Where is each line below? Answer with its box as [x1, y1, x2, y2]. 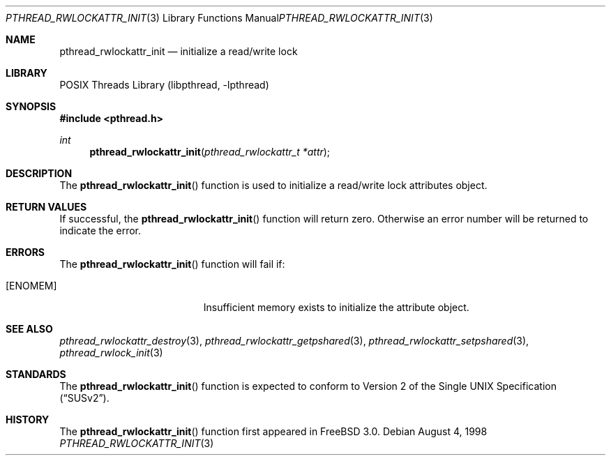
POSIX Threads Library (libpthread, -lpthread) [59, 79, 269, 91]
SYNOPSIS [6, 100, 56, 112]
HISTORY [6, 414, 50, 425]
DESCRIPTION [6, 167, 73, 179]
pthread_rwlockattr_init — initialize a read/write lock [59, 45, 298, 57]
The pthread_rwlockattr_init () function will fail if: [59, 258, 285, 270]
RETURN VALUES [6, 201, 87, 213]
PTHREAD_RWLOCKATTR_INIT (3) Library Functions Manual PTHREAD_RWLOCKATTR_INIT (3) [6, 12, 433, 24]
